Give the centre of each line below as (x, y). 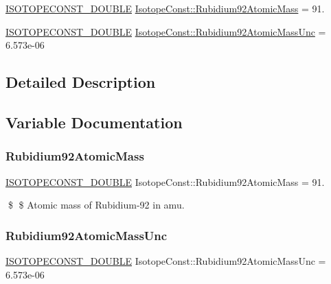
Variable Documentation (94, 122)
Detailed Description (81, 82)
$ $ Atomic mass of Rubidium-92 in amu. (96, 205)
